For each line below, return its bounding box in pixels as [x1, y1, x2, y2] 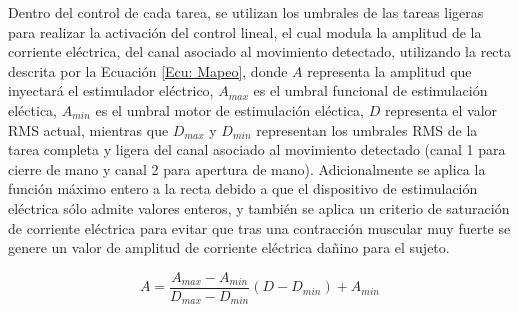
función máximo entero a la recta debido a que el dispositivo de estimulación [8, 178, 478, 199]
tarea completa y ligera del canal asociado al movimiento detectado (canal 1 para [8, 139, 506, 160]
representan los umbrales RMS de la [256, 119, 478, 140]
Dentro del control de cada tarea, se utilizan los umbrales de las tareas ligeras [8, 2, 484, 22]
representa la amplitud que [307, 60, 472, 81]
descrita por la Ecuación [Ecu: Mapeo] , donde [8, 60, 288, 81]
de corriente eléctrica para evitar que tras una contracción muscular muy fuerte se [8, 217, 511, 238]
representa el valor [384, 99, 498, 120]
